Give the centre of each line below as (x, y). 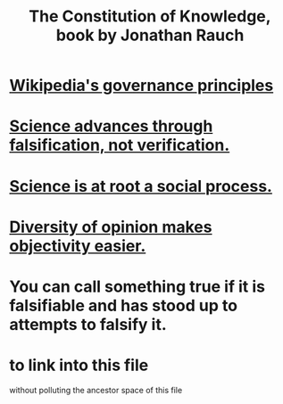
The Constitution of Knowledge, (150, 16)
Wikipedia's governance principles (141, 86)
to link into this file (79, 365)
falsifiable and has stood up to (124, 305)
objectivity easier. (78, 246)
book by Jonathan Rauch (150, 35)
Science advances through (111, 126)
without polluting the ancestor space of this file (96, 390)
